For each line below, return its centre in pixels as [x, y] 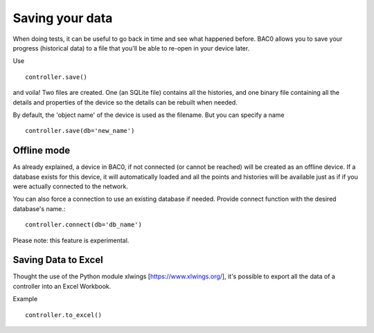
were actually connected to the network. [70, 186]
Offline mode [42, 151]
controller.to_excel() [64, 315]
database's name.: [39, 208]
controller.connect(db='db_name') [83, 225]
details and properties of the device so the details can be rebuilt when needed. [125, 102]
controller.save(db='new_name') [80, 131]
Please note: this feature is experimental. [71, 240]
